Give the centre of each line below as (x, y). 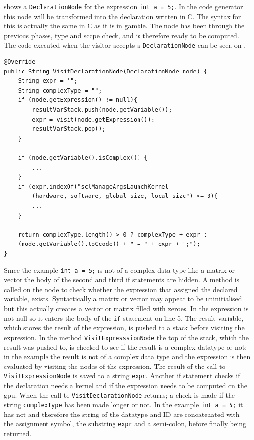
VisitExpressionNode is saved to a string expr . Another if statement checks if (122, 376)
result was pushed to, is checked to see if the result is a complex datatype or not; (126, 347)
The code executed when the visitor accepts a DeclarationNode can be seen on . (125, 45)
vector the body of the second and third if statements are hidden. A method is (122, 280)
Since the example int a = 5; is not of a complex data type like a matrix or (119, 270)
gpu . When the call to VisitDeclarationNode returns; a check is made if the (120, 395)
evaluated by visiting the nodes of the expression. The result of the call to (115, 366)
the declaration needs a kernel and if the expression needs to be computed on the (126, 385)
